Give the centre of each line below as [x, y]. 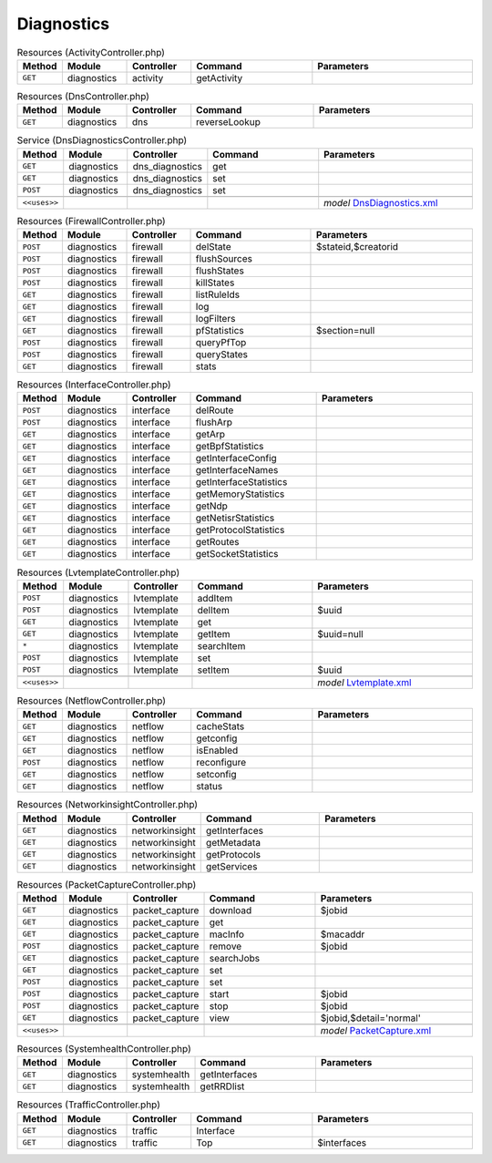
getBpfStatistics [230, 447]
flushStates [220, 271]
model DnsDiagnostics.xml [381, 202]
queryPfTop [221, 343]
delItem [213, 610]
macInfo [227, 934]
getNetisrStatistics [235, 518]
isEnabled [217, 750]
